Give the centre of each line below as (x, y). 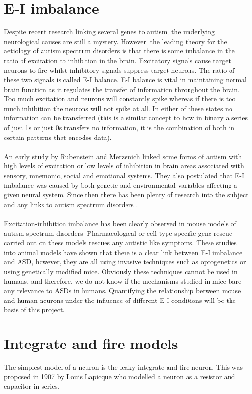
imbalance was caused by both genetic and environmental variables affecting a (121, 185)
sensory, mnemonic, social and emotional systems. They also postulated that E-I (124, 175)
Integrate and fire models (91, 343)
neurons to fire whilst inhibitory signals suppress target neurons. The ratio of (119, 70)
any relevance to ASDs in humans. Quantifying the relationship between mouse (123, 290)
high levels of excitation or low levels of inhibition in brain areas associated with (124, 166)
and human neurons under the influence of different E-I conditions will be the (120, 300)
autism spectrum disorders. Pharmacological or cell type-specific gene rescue (118, 233)
